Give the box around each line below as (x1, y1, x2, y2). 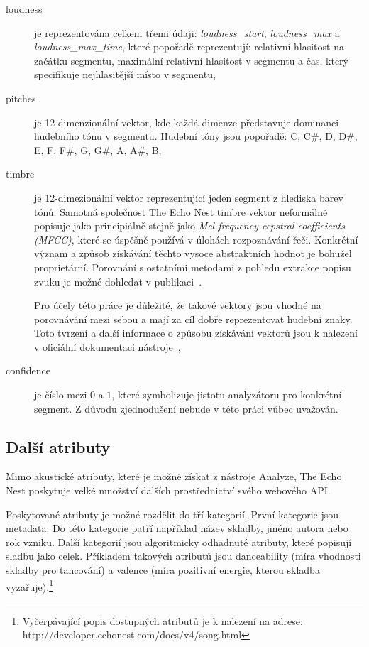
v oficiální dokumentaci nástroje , (34, 339, 181, 354)
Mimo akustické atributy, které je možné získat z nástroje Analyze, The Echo (6, 469, 342, 484)
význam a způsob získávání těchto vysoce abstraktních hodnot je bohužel (34, 246, 352, 261)
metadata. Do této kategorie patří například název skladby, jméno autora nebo (6, 521, 348, 535)
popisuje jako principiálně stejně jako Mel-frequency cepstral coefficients (34, 218, 345, 233)
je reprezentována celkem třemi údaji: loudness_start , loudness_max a (34, 25, 340, 40)
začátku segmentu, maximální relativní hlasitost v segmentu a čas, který (34, 53, 348, 67)
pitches (6, 90, 36, 105)
